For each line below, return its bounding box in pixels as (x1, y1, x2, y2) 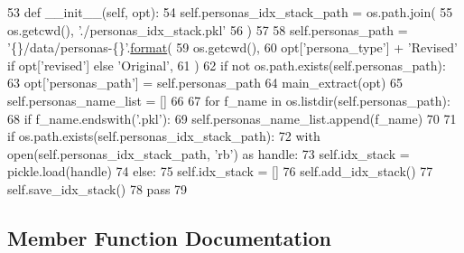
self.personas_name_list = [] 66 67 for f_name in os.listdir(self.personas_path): (7, 90, 450, 109)
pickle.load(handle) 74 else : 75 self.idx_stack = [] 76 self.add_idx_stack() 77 (7, 162, 433, 181)
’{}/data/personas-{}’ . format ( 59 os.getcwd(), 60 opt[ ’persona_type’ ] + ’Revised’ (7, 38, 458, 57)
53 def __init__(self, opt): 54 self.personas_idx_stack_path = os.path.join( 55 (7, 3, 453, 21)
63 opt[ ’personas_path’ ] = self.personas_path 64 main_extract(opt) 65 (7, 73, 404, 92)
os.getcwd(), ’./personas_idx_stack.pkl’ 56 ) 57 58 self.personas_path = (7, 20, 408, 39)
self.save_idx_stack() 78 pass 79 (7, 179, 188, 198)
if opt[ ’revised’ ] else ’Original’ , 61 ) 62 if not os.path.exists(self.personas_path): (7, 55, 446, 74)
